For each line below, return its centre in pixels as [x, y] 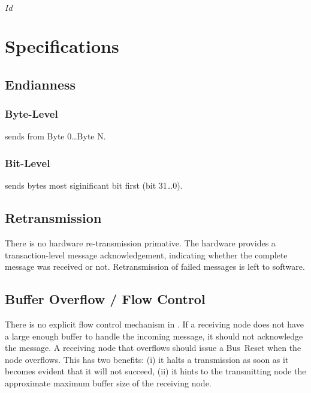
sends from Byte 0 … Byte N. [55, 136]
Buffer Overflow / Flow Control [105, 299]
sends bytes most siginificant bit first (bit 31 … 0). [94, 185]
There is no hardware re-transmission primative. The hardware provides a [140, 242]
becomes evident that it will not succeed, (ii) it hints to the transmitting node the [155, 371]
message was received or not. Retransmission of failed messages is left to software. [155, 267]
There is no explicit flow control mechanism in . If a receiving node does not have [154, 324]
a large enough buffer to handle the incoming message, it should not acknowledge [154, 336]
